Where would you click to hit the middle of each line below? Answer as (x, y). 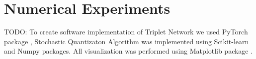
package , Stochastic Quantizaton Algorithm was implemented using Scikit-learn (127, 41)
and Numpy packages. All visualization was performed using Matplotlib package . (128, 51)
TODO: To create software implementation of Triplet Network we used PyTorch (126, 32)
